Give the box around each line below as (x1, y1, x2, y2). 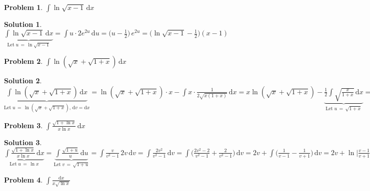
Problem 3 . (4, 120, 43, 130)
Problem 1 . (4, 2, 43, 12)
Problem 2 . (4, 55, 43, 66)
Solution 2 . (4, 75, 42, 85)
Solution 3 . (4, 137, 42, 147)
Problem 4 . (4, 174, 43, 185)
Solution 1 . (4, 19, 42, 29)
